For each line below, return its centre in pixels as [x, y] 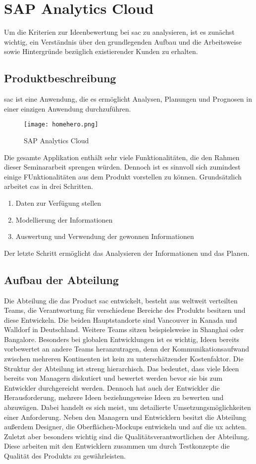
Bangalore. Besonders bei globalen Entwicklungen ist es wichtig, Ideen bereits [122, 339]
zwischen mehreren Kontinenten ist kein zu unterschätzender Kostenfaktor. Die [124, 359]
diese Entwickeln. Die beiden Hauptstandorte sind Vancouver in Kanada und [121, 319]
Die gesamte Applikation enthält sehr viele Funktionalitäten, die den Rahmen [122, 157]
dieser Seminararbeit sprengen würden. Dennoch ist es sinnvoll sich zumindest [122, 167]
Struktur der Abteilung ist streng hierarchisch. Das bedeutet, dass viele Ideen [122, 368]
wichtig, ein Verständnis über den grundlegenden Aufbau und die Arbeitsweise [123, 41]
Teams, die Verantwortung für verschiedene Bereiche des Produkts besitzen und [125, 310]
